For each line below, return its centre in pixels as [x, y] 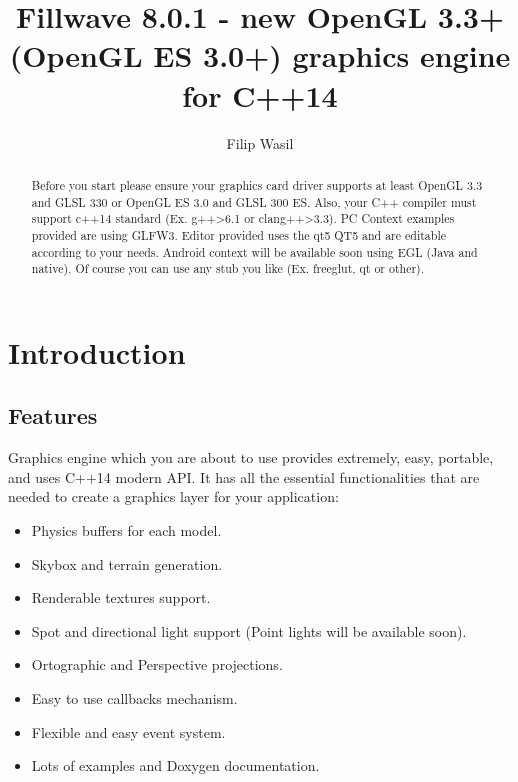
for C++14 [260, 94]
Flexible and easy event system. [128, 731]
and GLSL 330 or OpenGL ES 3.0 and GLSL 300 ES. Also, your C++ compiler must [254, 201]
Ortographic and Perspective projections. [157, 664]
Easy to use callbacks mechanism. [134, 697]
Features [53, 415]
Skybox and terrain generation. [127, 563]
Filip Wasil [260, 142]
